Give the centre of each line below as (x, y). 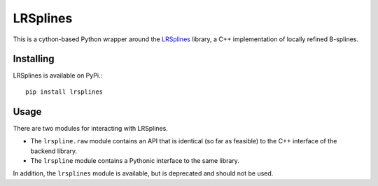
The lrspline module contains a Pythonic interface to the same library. (135, 160)
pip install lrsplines (64, 92)
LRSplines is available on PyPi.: (58, 76)
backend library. (54, 151)
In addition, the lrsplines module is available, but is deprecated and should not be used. (143, 173)
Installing (34, 59)
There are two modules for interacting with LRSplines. (90, 128)
